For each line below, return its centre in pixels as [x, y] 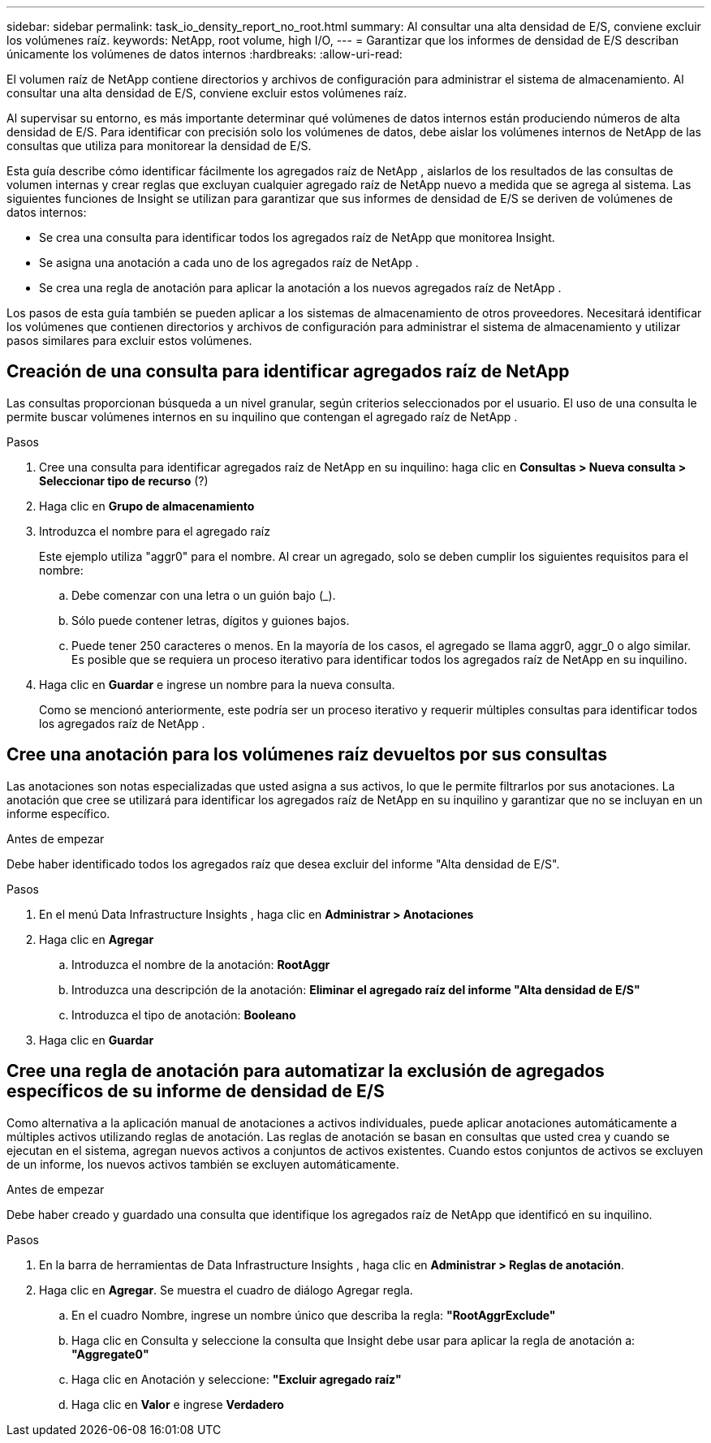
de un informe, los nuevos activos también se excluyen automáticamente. [203, 1164]
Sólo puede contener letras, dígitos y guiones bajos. [211, 620]
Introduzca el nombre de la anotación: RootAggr [201, 964]
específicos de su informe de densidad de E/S [196, 1092]
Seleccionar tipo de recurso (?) [124, 480]
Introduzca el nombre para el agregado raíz [155, 531]
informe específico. [58, 813]
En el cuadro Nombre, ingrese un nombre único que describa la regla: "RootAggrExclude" [314, 1315]
